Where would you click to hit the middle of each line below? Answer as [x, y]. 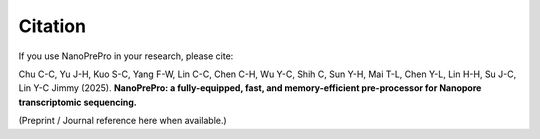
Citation [52, 26]
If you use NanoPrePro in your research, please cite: [126, 56]
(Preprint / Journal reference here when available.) [122, 121]
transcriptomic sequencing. [77, 102]
